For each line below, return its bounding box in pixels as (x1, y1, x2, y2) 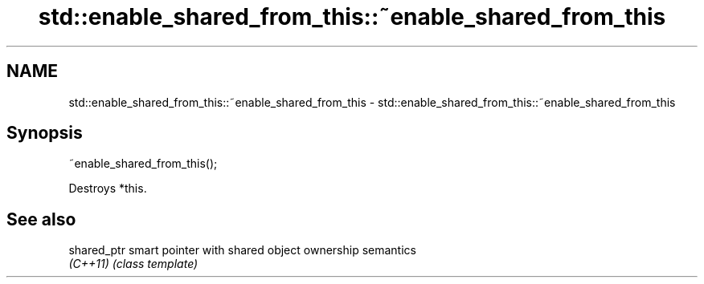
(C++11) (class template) (68, 257, 199, 271)
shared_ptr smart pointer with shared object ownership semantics (68, 243, 416, 258)
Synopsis (6, 123, 83, 144)
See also (6, 209, 76, 229)
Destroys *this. (68, 181, 147, 196)
